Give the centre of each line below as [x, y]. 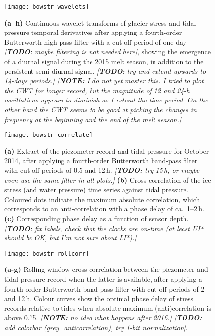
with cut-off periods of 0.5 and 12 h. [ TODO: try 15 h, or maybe [102, 170]
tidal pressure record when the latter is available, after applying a [103, 279]
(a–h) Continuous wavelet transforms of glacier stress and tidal [100, 22]
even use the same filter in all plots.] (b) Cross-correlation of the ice [108, 180]
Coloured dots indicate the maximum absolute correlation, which [102, 199]
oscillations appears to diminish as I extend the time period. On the [106, 100]
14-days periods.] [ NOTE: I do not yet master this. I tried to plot [104, 81]
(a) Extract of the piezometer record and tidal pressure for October [107, 151]
